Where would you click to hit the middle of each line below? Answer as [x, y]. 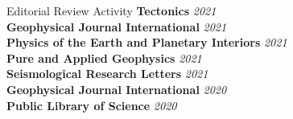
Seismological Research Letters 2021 [107, 74]
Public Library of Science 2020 [92, 105]
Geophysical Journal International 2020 [117, 89]
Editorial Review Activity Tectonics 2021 [111, 10]
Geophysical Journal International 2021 [117, 26]
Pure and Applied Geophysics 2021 [104, 57]
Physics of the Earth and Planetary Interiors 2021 [147, 42]
